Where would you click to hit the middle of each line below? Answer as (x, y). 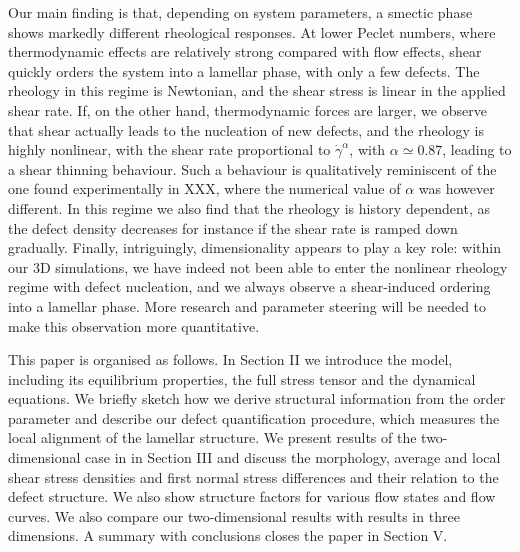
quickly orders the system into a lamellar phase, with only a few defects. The (244, 70)
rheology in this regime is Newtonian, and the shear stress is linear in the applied (257, 90)
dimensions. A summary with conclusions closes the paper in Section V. (228, 535)
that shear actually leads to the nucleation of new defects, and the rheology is (246, 129)
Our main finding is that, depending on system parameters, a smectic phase (240, 12)
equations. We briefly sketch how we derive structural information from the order (257, 398)
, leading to (477, 149)
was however (456, 188)
